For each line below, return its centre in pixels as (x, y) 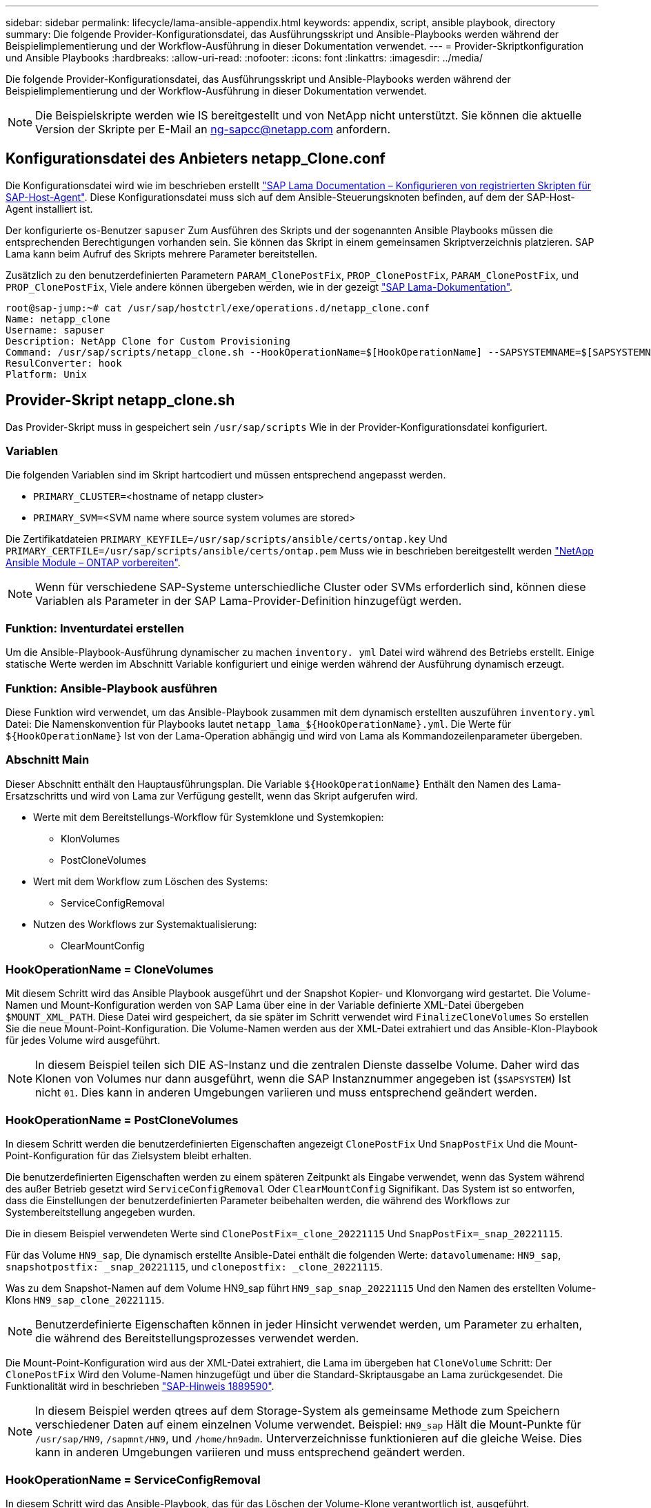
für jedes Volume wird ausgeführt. (83, 1041)
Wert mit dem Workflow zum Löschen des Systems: (151, 881)
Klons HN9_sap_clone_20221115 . (85, 1300)
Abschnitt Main (48, 760)
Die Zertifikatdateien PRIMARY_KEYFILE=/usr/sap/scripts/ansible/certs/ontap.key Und (227, 539)
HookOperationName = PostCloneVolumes (122, 1120)
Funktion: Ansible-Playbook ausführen (111, 688)
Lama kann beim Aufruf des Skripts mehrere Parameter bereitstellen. (162, 253)
